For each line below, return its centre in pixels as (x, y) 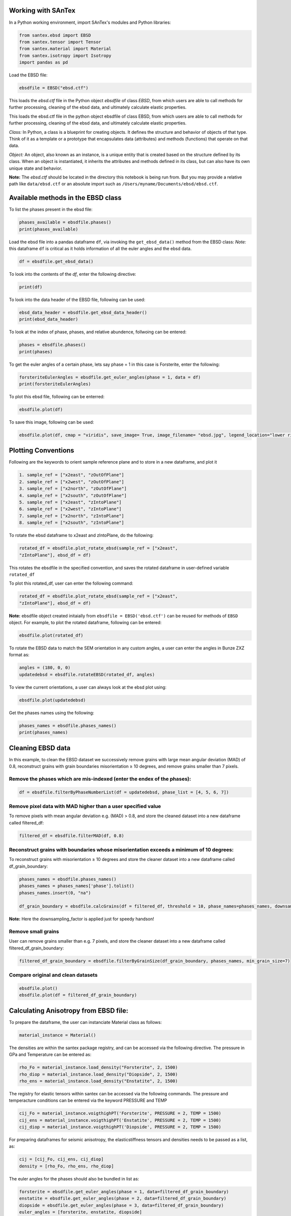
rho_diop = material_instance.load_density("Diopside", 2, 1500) (98, 1074)
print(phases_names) (43, 733)
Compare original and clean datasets (53, 975)
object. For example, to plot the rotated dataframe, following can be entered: (85, 623)
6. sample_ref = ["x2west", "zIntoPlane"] (70, 509)
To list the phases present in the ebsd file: (51, 210)
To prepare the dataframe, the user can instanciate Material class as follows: (85, 1022)
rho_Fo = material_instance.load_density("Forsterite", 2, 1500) (98, 1067)
